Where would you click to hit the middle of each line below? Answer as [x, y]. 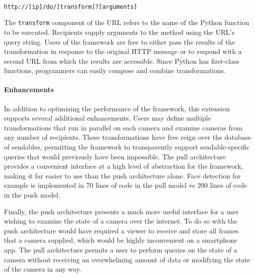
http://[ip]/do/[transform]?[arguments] [71, 7]
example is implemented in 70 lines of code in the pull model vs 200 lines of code [126, 185]
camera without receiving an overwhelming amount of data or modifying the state [127, 259]
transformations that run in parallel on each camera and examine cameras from [123, 127]
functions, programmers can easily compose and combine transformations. [115, 70]
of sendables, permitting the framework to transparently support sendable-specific [127, 147]
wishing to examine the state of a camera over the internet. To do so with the [121, 221]
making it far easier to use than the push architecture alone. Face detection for [122, 175]
